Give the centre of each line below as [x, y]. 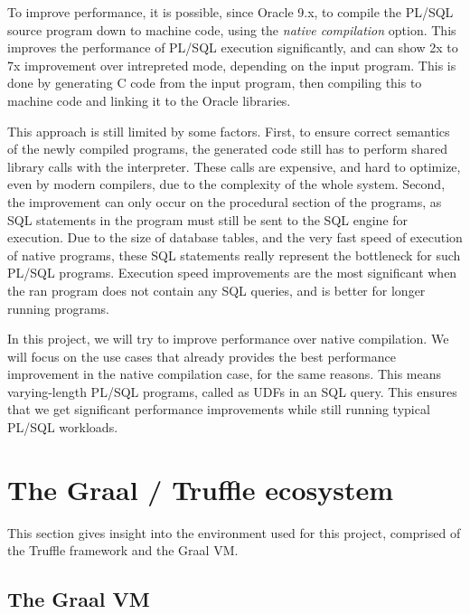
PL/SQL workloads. [63, 427]
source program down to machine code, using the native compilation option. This [232, 29]
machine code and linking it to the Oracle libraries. [149, 100]
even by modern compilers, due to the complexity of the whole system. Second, [226, 184]
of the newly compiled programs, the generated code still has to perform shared [228, 149]
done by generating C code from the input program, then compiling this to [215, 83]
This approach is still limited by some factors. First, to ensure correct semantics [229, 131]
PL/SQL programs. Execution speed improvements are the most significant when [232, 273]
